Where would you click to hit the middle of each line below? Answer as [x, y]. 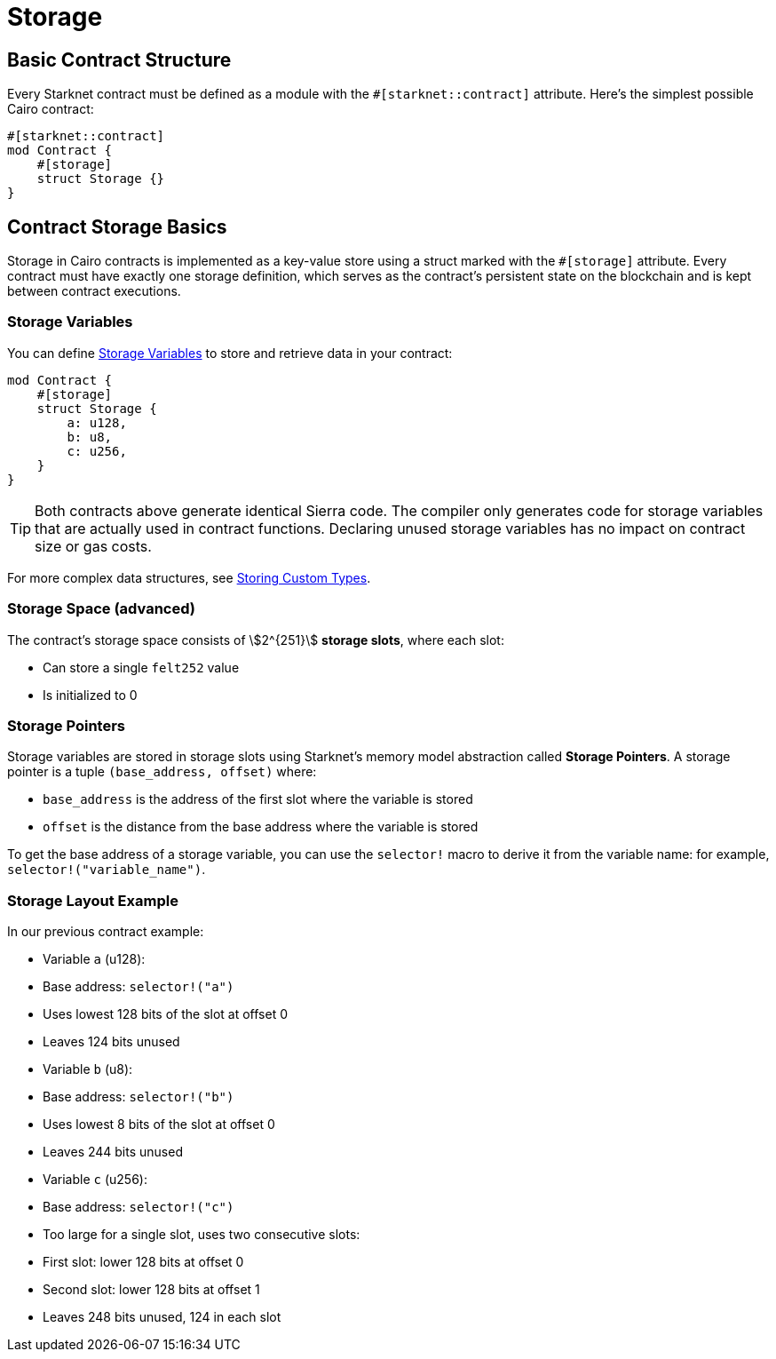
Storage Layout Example [93, 900]
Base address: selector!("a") [139, 987]
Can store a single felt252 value [141, 667]
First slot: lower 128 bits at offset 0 [143, 1262]
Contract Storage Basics [117, 226]
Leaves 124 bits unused [111, 1042]
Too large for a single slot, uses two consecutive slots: [202, 1235]
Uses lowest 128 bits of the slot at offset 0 [166, 1014]
